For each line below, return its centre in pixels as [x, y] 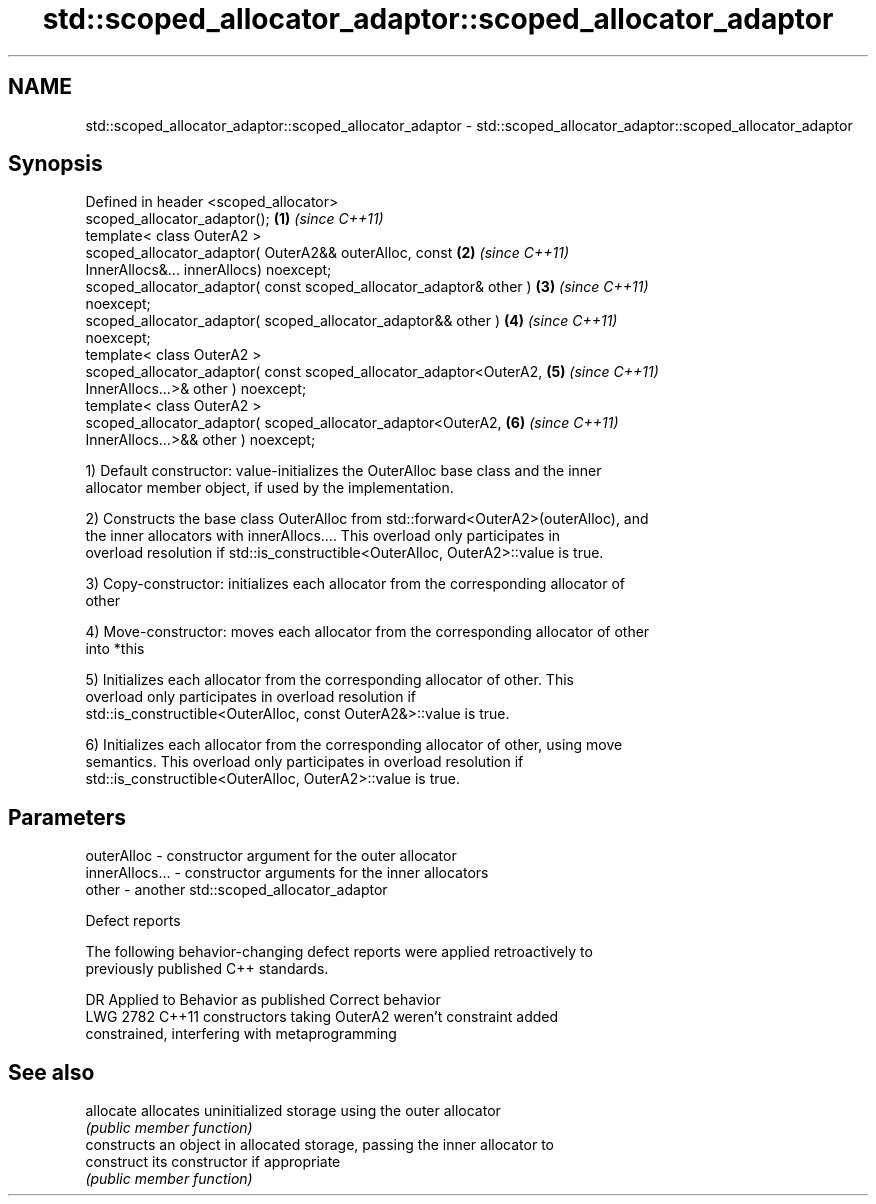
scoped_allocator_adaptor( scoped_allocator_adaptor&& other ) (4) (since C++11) [351, 321]
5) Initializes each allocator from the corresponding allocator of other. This [329, 680]
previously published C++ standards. [207, 969]
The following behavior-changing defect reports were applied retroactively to [339, 952]
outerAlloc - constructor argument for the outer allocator [271, 856]
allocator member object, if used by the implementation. [269, 488]
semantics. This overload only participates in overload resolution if [304, 762]
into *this [115, 649]
